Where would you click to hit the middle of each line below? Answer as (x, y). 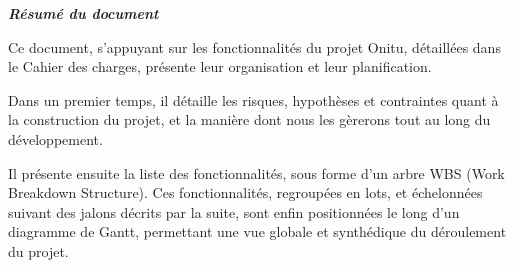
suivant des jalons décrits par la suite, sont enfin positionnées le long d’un (234, 211)
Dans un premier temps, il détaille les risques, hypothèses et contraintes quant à (253, 99)
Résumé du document (83, 13)
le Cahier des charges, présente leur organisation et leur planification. (220, 66)
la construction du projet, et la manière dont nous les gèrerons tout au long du (249, 119)
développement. (55, 138)
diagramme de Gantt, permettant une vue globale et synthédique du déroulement (257, 231)
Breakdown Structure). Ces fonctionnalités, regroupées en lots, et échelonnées (245, 192)
